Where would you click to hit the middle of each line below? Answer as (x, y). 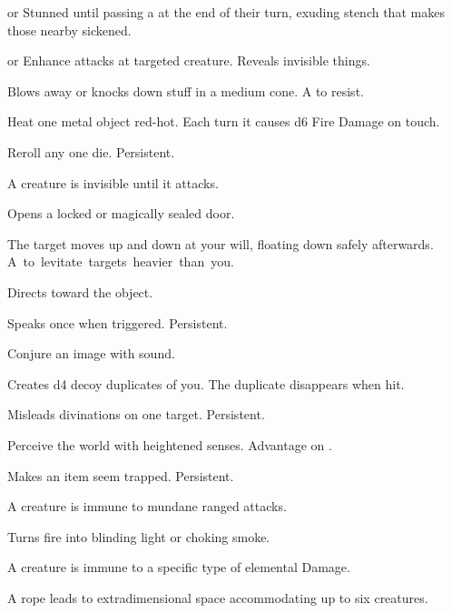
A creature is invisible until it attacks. (113, 182)
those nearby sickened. (69, 30)
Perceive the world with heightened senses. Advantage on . (170, 444)
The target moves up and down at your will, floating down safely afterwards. (221, 243)
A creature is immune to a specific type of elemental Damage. (179, 567)
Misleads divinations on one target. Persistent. (136, 414)
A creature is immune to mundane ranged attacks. (147, 506)
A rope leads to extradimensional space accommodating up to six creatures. (218, 597)
